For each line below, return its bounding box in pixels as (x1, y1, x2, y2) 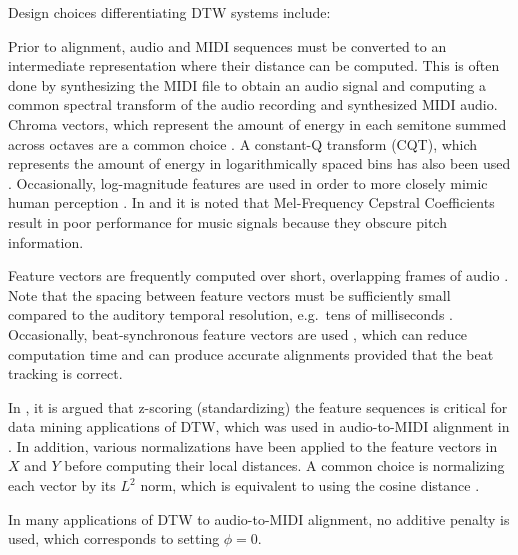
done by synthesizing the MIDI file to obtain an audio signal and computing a (8, 74, 487, 95)
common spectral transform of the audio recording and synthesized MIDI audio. (8, 94, 498, 115)
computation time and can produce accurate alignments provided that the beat (8, 343, 494, 364)
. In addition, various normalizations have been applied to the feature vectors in (8, 435, 498, 456)
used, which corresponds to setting (8, 528, 220, 549)
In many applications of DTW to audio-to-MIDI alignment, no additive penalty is (8, 508, 510, 529)
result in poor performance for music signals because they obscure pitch (8, 211, 447, 232)
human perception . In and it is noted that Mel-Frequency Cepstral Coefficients (8, 192, 495, 213)
